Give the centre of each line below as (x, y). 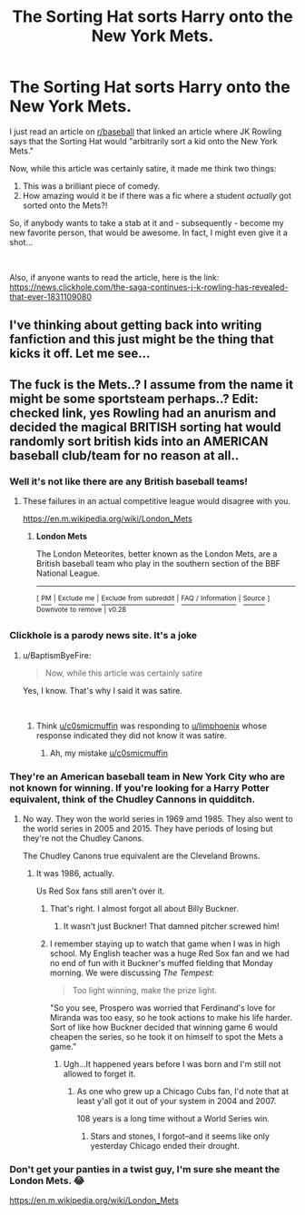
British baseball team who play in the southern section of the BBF (158, 564)
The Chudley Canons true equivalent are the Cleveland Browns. (141, 855)
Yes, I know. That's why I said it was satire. (103, 690)
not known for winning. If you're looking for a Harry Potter (139, 787)
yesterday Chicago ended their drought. (165, 1145)
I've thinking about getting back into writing (136, 326)
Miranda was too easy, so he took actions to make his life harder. (171, 1017)
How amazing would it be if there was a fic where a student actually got (157, 195)
